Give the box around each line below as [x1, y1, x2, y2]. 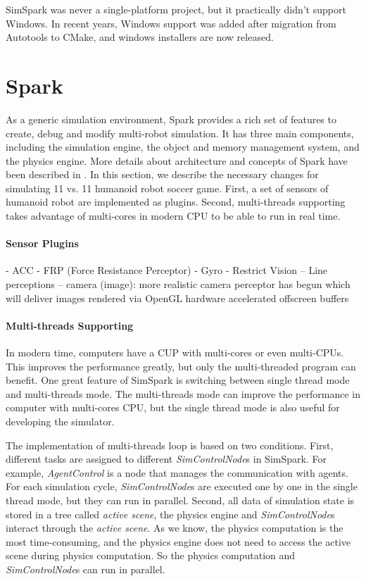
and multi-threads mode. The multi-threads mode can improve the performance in [6, 386, 360, 401]
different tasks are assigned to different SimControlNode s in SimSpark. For [6, 451, 327, 466]
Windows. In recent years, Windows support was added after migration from [6, 15, 336, 30]
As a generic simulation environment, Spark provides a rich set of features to [6, 111, 336, 126]
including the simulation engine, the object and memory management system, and [6, 139, 360, 154]
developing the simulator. [6, 414, 115, 428]
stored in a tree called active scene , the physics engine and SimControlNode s [6, 506, 335, 521]
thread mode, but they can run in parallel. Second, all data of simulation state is [6, 492, 355, 507]
